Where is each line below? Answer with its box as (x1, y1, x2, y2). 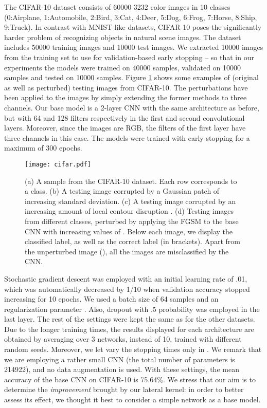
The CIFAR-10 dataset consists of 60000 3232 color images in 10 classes (4, 2, 230, 12)
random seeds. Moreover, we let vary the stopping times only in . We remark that (4, 344, 262, 355)
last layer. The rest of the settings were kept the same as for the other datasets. (4, 313, 255, 324)
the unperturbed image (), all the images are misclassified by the (25, 246, 229, 256)
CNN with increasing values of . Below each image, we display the (25, 226, 233, 236)
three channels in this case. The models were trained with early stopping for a (4, 132, 250, 143)
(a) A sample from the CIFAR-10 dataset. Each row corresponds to (25, 175, 237, 186)
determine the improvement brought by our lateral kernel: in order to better (4, 384, 244, 395)
